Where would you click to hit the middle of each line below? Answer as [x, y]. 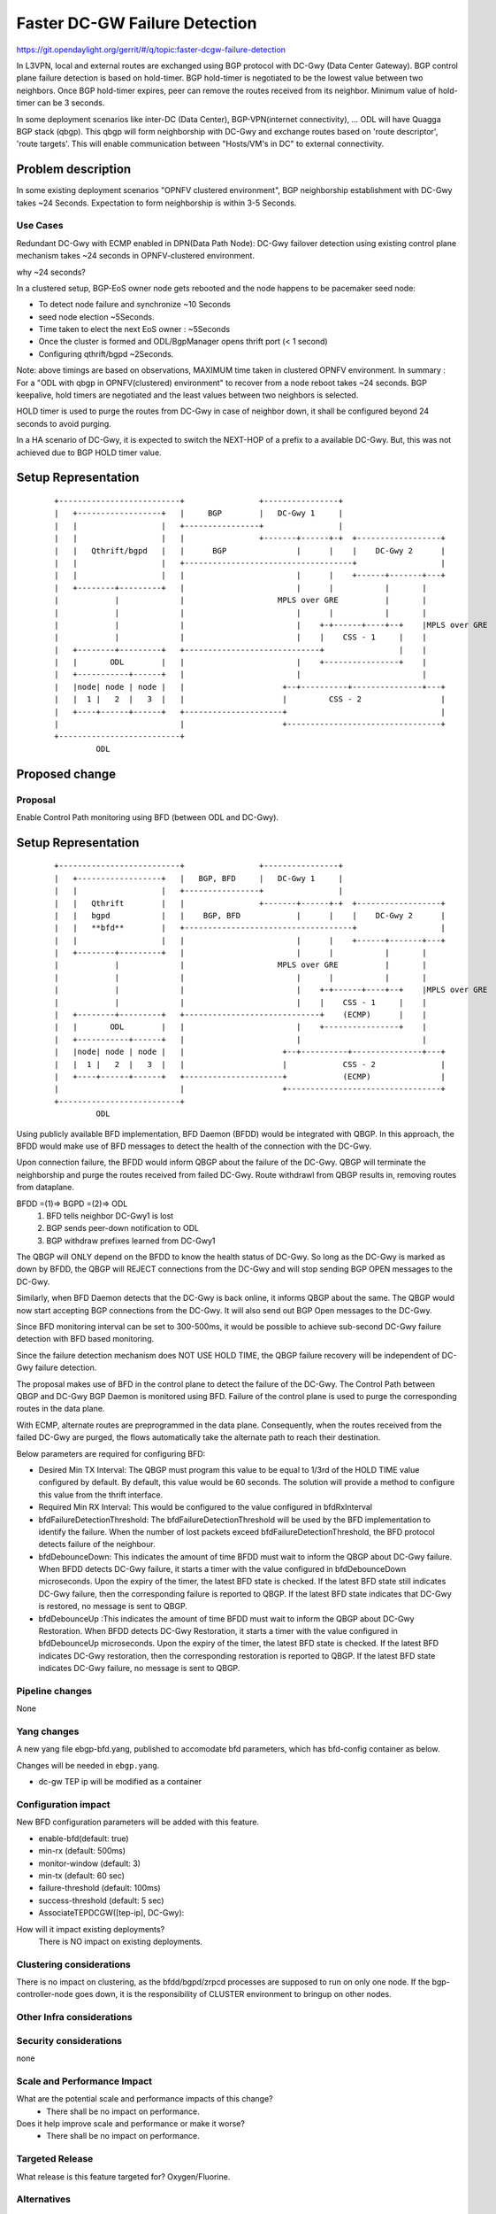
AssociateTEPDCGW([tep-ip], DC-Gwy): [111, 1913]
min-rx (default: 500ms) [82, 1851]
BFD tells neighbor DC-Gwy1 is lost [110, 1215]
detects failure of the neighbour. [97, 1544]
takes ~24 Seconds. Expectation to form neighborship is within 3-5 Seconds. [156, 203]
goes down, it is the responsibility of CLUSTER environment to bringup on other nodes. [234, 1994]
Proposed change [66, 774]
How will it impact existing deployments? [91, 1929]
